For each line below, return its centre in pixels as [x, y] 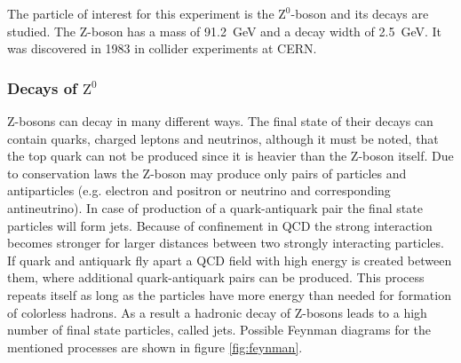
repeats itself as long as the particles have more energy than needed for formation [229, 294]
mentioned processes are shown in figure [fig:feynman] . [155, 347]
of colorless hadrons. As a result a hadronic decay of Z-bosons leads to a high [217, 312]
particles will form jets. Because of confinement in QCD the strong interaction [220, 225]
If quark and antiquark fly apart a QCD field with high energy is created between [230, 260]
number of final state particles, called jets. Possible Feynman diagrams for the [219, 330]
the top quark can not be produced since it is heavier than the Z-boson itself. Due [230, 156]
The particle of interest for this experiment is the [141, 13]
